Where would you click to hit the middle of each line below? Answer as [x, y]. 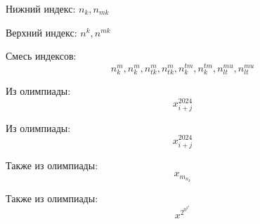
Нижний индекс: [41, 8]
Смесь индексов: [41, 56]
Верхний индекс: [41, 32]
